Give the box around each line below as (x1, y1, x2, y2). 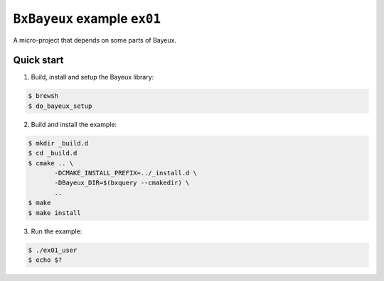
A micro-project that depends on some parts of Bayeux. (13, 35, 177, 44)
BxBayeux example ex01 (13, 11, 161, 26)
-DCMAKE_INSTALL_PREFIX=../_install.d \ (54, 169, 197, 177)
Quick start (13, 54, 64, 67)
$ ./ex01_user (28, 246, 78, 254)
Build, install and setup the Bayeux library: (31, 73, 154, 82)
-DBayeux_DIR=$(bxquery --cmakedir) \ (54, 179, 190, 187)
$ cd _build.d (28, 149, 78, 158)
